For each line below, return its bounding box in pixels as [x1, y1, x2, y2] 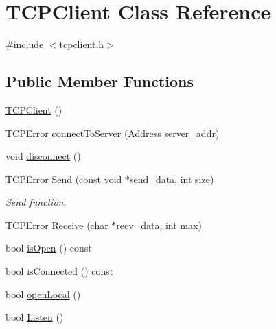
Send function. [5, 195, 67, 209]
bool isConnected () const [5, 264, 114, 278]
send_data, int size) [130, 171, 214, 186]
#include [5, 37, 44, 51]
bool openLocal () [5, 287, 81, 301]
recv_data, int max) [116, 217, 202, 232]
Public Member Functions [5, 71, 194, 92]
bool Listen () [5, 310, 64, 324]
